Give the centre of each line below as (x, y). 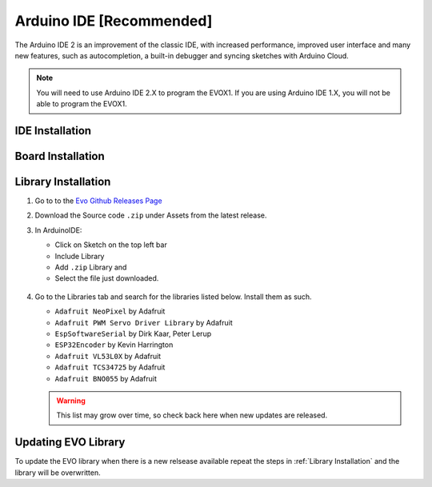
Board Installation (60, 156)
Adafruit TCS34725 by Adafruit (110, 367)
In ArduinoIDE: (58, 230)
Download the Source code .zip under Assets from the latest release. (151, 215)
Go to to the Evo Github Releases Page (99, 201)
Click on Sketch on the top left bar (111, 245)
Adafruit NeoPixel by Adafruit (110, 311)
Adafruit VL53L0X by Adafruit (108, 356)
